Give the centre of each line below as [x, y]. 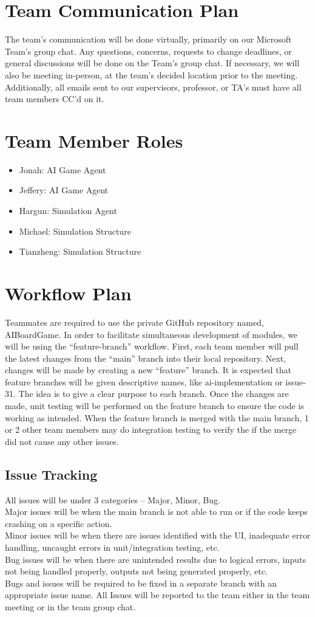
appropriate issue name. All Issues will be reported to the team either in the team [157, 595]
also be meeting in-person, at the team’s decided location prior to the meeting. [151, 74]
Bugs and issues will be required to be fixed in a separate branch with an [141, 583]
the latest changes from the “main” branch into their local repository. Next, [146, 358]
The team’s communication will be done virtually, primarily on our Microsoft [148, 39]
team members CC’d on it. [55, 99]
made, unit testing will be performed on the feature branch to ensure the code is [154, 406]
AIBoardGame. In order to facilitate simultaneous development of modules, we [151, 334]
